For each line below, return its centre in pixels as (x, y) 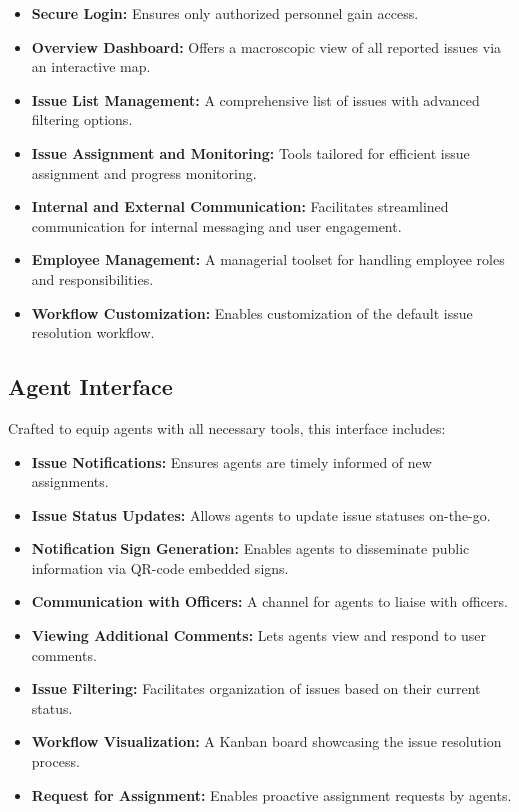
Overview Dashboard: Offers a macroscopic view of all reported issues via (266, 46)
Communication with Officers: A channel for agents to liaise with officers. (269, 601)
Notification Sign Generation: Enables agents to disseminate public (250, 548)
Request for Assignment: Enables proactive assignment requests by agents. (271, 794)
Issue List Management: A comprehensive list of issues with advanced (255, 99)
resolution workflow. (93, 332)
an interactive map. (91, 66)
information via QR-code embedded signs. (160, 567)
